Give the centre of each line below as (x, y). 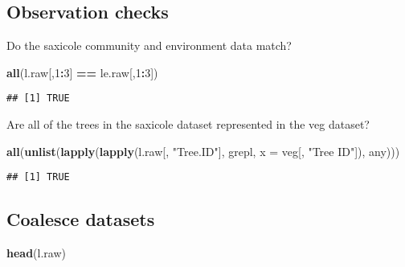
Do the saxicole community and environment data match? (149, 45)
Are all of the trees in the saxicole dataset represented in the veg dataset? (188, 124)
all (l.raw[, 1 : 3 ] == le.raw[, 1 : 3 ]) (82, 72)
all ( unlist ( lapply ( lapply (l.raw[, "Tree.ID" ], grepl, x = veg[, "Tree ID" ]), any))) (203, 151)
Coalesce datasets (81, 219)
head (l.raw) (36, 253)
